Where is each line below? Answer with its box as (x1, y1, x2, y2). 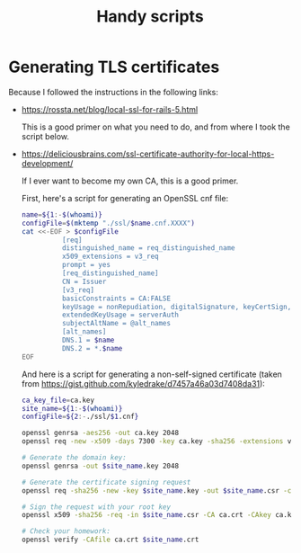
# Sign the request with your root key (21, 502, 172, 512)
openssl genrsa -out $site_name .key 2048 (21, 461, 180, 470)
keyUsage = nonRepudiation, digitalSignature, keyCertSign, (61, 302, 292, 311)
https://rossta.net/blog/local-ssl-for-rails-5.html (21, 103, 199, 114)
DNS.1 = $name (61, 335, 115, 345)
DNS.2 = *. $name (61, 343, 123, 352)
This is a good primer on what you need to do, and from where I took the (21, 121, 291, 132)
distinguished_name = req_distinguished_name (61, 244, 235, 253)
